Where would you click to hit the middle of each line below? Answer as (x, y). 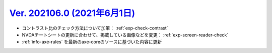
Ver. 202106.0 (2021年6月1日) (72, 13)
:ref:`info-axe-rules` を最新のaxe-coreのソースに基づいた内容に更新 (92, 42)
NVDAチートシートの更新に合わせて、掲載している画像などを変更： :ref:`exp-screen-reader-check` (125, 34)
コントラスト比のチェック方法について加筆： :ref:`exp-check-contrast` (95, 28)
